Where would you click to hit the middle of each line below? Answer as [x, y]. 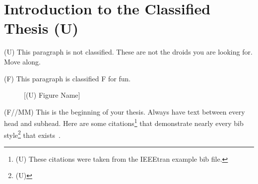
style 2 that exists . [32, 134]
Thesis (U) [41, 28]
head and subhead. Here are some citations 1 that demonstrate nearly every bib [124, 122]
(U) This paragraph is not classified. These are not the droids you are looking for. [128, 52]
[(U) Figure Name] [52, 95]
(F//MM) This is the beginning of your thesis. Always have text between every [125, 111]
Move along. [22, 61]
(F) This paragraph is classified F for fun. [67, 78]
